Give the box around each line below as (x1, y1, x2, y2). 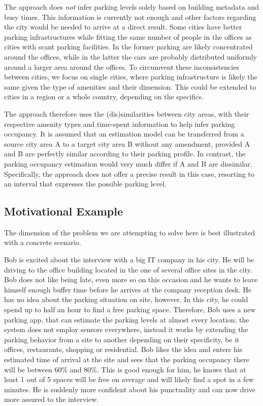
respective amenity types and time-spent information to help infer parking (4, 118, 235, 129)
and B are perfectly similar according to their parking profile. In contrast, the (4, 148, 246, 159)
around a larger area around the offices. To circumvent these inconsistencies (4, 61, 239, 72)
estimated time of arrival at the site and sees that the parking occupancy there (4, 354, 250, 365)
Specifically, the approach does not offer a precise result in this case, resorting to (4, 168, 255, 179)
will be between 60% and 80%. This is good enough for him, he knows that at (4, 364, 246, 374)
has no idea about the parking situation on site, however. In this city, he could (4, 294, 248, 305)
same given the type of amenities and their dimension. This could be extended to (4, 81, 256, 92)
